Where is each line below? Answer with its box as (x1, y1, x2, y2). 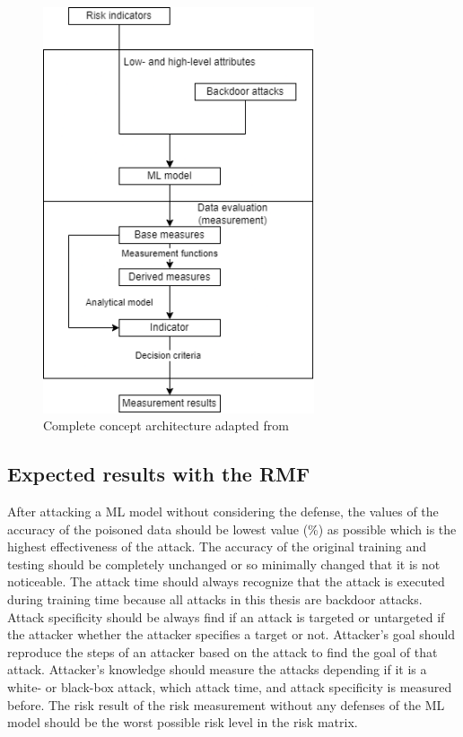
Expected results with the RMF (7, 460, 310, 488)
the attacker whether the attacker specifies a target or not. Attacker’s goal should (7, 625, 456, 644)
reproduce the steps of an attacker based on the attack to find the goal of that (7, 642, 438, 661)
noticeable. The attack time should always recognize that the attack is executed (7, 572, 445, 591)
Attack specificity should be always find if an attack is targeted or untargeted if (7, 607, 445, 626)
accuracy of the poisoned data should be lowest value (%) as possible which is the (7, 519, 457, 538)
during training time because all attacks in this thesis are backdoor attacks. (7, 589, 423, 608)
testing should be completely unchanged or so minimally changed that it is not (7, 554, 441, 573)
